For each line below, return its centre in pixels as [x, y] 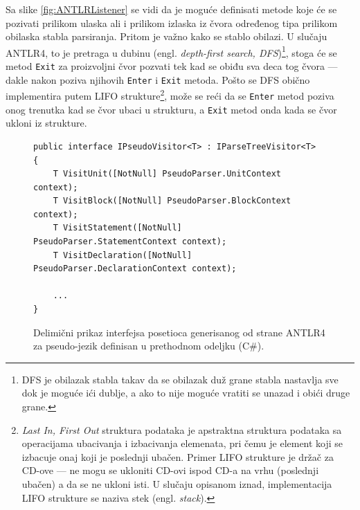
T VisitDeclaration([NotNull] [123, 255]
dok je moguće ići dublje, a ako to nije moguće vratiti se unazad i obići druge [186, 393]
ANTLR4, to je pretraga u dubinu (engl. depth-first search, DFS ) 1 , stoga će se [171, 51]
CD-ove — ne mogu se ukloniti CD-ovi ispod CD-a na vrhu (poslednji [170, 470]
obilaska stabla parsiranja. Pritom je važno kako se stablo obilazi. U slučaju [166, 36]
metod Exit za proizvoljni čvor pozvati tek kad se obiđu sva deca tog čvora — [172, 66]
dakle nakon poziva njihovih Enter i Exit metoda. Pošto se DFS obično [158, 79]
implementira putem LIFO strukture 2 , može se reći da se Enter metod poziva [170, 94]
